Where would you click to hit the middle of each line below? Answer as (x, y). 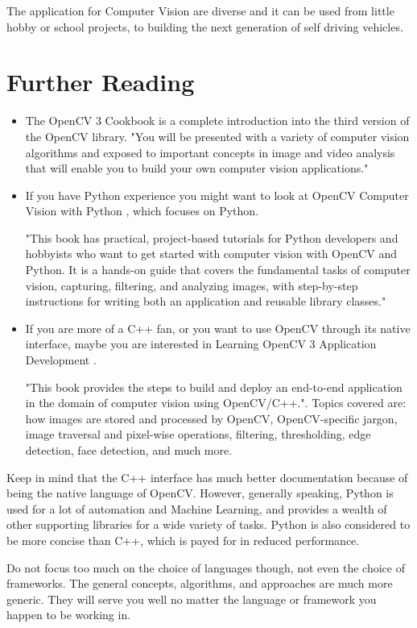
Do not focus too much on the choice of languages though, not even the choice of (206, 567)
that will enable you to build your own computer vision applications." (197, 168)
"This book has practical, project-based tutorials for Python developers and (212, 237)
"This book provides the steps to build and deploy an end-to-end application (214, 387)
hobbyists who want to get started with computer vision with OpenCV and (211, 254)
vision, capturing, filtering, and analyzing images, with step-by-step (192, 285)
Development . (61, 360)
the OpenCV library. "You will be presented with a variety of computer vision (217, 136)
